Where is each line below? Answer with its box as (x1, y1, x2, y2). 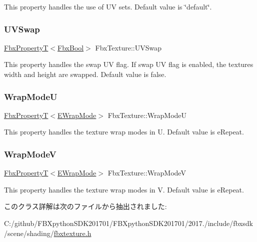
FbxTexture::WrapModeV (107, 167, 186, 178)
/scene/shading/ (4, 227, 54, 238)
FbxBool (57, 42, 84, 52)
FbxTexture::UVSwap (95, 42, 161, 52)
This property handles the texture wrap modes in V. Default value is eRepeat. (4, 184, 244, 194)
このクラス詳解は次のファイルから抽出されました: (4, 201, 167, 211)
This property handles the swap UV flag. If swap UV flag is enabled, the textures (4, 59, 253, 69)
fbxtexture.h (53, 227, 91, 238)
